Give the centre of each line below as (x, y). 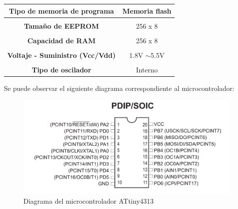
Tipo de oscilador (62, 69)
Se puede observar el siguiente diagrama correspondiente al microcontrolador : (119, 88)
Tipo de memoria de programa (62, 10)
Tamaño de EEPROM (62, 26)
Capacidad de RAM (62, 40)
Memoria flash (147, 10)
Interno (147, 69)
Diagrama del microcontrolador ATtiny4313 (89, 200)
